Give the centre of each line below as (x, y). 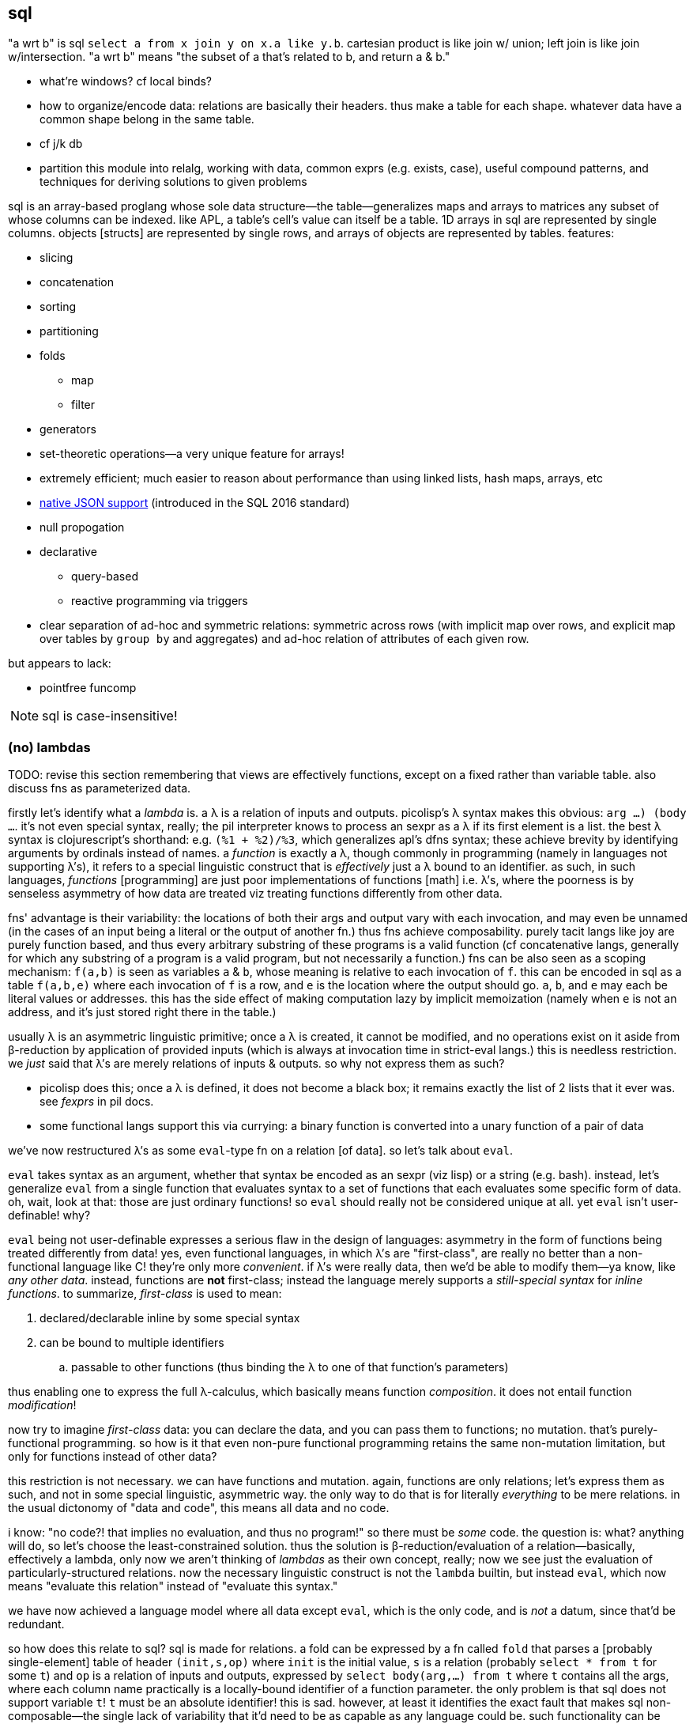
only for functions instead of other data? (113, 1457)
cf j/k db (61, 144)
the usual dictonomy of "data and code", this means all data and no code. (199, 1508)
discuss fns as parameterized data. (100, 788)
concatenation (77, 282)
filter (83, 405)
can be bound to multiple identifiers (132, 1343)
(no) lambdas (49, 747)
